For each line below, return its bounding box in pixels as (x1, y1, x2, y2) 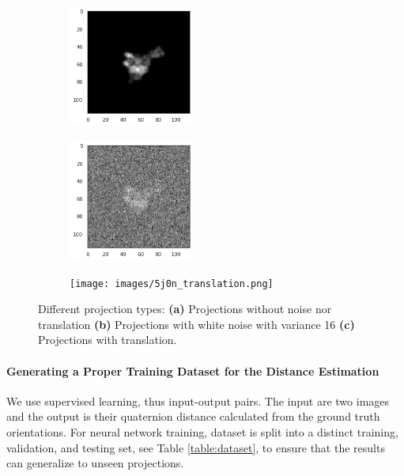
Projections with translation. (38, 331, 177, 348)
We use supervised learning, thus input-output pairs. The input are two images (6, 392, 390, 409)
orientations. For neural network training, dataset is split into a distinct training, (6, 423, 398, 440)
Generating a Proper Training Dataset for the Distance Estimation (6, 362, 379, 379)
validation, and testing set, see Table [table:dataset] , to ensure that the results (6, 439, 385, 455)
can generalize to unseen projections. (6, 455, 184, 471)
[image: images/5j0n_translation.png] (70, 278, 274, 289)
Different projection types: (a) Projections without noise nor (38, 300, 332, 317)
